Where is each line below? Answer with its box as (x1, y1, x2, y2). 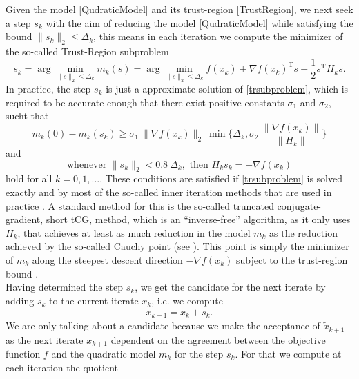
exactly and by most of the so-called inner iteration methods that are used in (6, 185, 332, 200)
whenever (66, 159, 107, 170)
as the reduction (269, 225, 338, 240)
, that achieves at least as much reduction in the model (17, 225, 251, 240)
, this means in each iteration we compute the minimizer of (93, 29, 343, 43)
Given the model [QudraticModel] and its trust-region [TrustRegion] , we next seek (6, 2, 353, 16)
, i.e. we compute (151, 293, 224, 307)
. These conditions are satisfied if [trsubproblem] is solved (99, 171, 342, 186)
